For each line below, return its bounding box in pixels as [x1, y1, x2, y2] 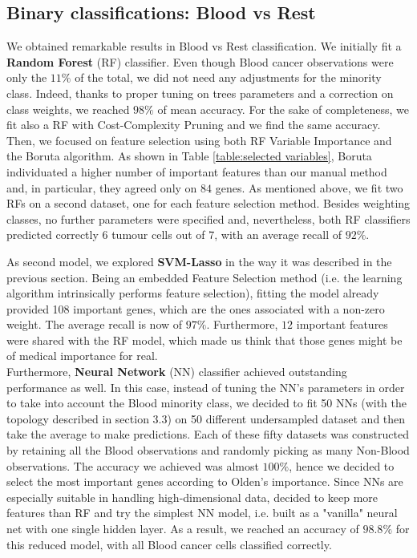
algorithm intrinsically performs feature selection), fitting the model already [6, 285, 379, 301]
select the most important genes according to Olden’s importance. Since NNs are [6, 473, 403, 490]
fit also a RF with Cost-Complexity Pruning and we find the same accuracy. [6, 116, 381, 133]
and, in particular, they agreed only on [6, 179, 197, 196]
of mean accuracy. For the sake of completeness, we [157, 100, 409, 117]
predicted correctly [6, 226, 99, 243]
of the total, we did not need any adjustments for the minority [75, 69, 382, 86]
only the [6, 69, 47, 86]
